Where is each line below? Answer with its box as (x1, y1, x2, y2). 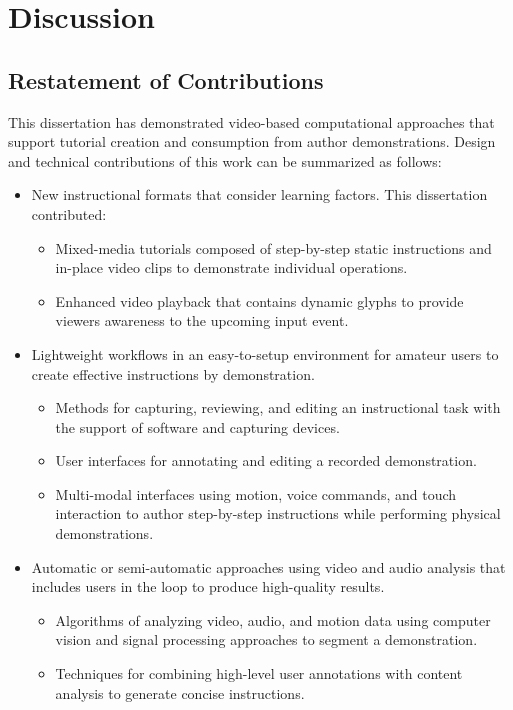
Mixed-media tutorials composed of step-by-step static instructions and (55, 237, 492, 258)
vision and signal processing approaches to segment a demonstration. (55, 629, 478, 650)
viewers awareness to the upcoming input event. (55, 310, 349, 331)
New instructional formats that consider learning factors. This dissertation (31, 184, 488, 205)
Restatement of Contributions (8, 64, 324, 95)
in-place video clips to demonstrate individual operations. (55, 257, 408, 278)
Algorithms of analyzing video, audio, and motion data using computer (55, 609, 491, 630)
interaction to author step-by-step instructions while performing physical (55, 503, 501, 524)
